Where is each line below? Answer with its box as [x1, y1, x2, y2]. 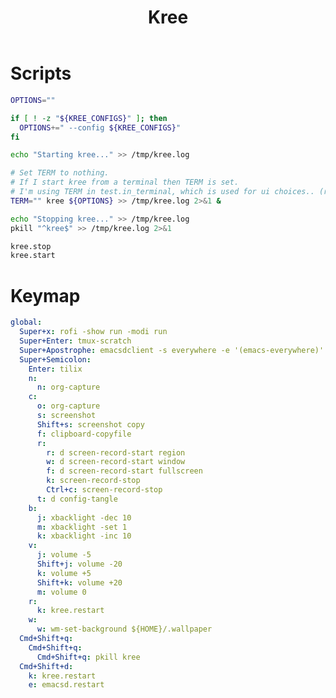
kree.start [10, 251, 56, 261]
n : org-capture [36, 382, 101, 393]
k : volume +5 [36, 568, 92, 578]
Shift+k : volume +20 [36, 577, 123, 588]
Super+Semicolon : [19, 354, 92, 365]
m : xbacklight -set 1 [36, 522, 128, 532]
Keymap [10, 284, 81, 307]
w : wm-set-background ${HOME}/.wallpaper [36, 624, 213, 635]
